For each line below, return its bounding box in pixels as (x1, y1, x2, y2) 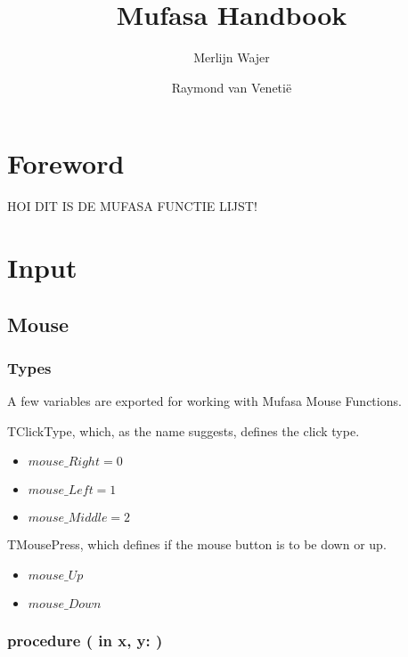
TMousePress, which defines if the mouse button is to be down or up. (7, 535, 387, 554)
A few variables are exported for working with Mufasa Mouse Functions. (7, 392, 402, 410)
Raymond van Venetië (171, 77, 292, 96)
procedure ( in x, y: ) (7, 629, 163, 651)
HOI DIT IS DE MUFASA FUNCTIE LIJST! (7, 197, 257, 215)
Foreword (7, 145, 125, 182)
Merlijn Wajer (193, 48, 270, 67)
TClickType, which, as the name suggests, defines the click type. (7, 421, 360, 440)
